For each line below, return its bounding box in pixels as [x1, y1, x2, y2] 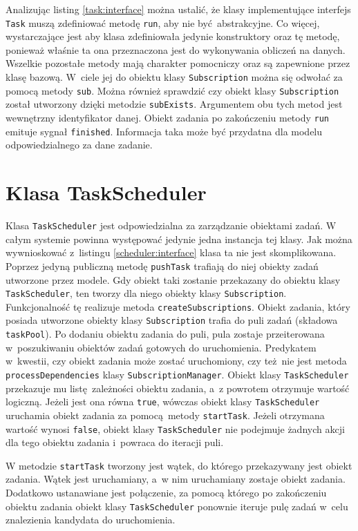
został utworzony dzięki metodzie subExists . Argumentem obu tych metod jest [6, 97, 343, 111]
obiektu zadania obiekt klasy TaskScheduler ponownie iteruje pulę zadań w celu [6, 499, 348, 513]
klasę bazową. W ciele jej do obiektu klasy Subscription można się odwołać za [6, 70, 343, 84]
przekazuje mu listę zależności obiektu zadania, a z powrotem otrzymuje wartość [6, 380, 350, 395]
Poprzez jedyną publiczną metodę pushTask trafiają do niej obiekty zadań [6, 258, 319, 273]
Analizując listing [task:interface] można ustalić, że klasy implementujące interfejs [6, 2, 351, 16]
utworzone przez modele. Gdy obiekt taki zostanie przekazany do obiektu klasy [6, 272, 341, 287]
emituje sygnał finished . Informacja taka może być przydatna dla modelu [6, 124, 323, 138]
